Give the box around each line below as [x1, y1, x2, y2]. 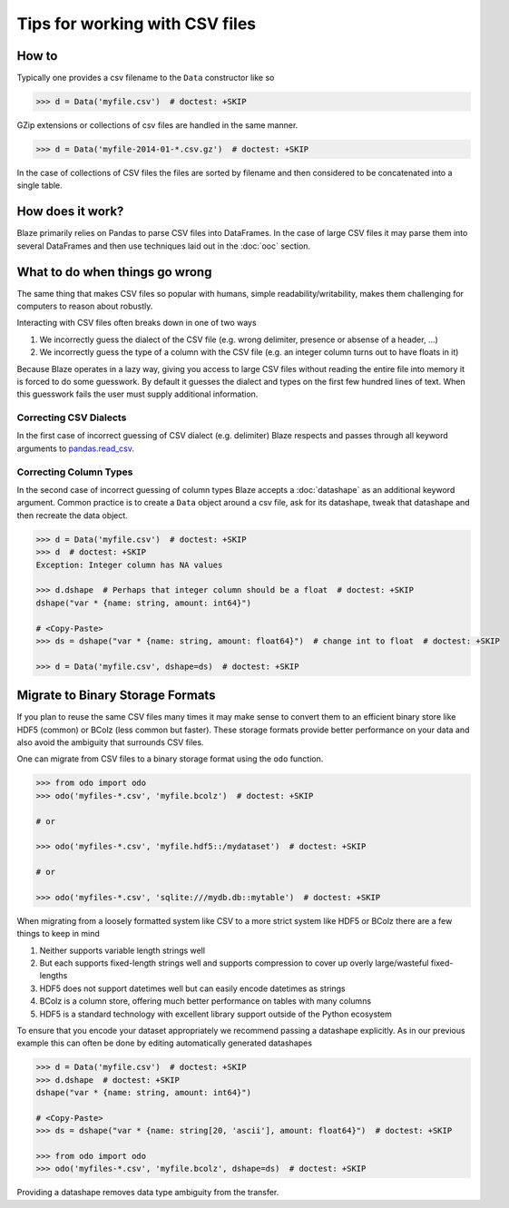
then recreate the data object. [16, 509, 129, 521]
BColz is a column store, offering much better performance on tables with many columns [39, 996, 372, 1007]
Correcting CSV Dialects [16, 411, 127, 424]
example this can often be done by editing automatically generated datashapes [16, 1037, 313, 1048]
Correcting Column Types [16, 466, 133, 478]
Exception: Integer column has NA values [35, 559, 223, 570]
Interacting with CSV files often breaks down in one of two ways [16, 318, 258, 329]
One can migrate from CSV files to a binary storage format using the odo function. [16, 753, 324, 764]
